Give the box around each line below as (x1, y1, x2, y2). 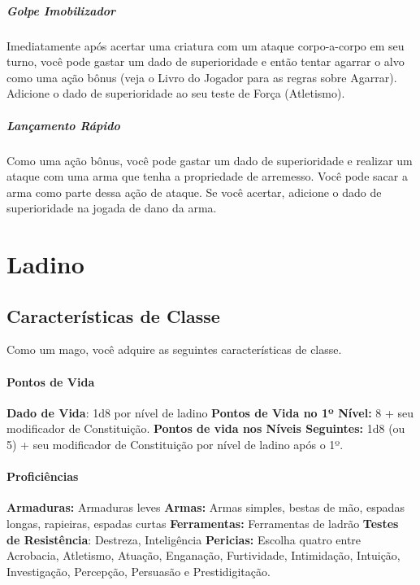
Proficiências (6, 468, 79, 485)
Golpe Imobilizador (6, 2, 116, 19)
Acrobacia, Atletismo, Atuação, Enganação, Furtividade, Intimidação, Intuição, (6, 547, 401, 564)
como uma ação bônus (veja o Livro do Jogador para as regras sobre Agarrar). (6, 68, 397, 85)
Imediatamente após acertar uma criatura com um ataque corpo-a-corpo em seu (6, 37, 405, 54)
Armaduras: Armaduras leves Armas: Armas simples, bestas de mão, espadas (6, 499, 405, 516)
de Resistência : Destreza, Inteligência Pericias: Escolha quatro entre (6, 530, 362, 548)
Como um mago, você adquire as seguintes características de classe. (6, 341, 342, 358)
